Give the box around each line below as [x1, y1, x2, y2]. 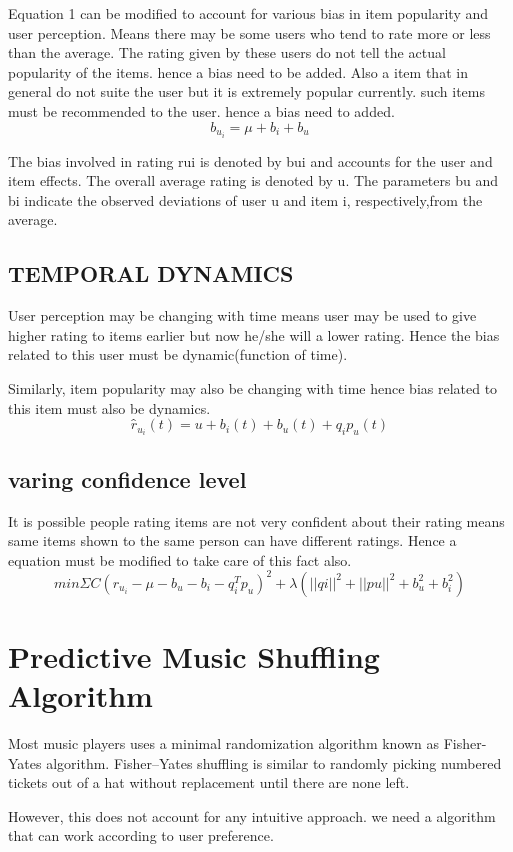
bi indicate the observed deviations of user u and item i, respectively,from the [8, 189, 483, 210]
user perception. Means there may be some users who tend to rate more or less [8, 22, 491, 43]
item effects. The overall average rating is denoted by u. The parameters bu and [8, 170, 498, 191]
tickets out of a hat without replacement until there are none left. [8, 772, 410, 793]
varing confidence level [8, 463, 247, 494]
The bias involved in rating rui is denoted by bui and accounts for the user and [8, 150, 493, 171]
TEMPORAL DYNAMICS [8, 258, 294, 289]
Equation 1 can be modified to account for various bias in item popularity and [8, 3, 489, 23]
